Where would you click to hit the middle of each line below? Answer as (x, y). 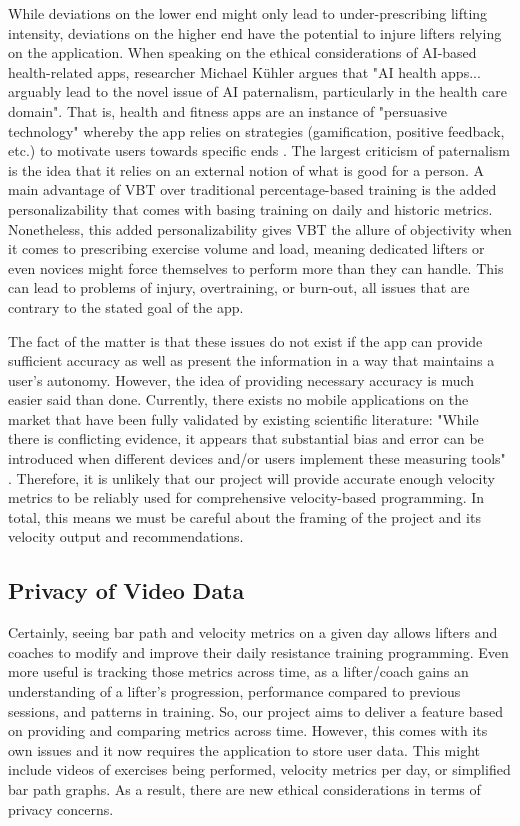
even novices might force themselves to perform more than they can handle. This (256, 267)
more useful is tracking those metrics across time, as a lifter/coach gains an (238, 671)
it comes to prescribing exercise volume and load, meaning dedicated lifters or (246, 248)
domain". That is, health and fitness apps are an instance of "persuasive (227, 110)
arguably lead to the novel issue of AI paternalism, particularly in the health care (257, 91)
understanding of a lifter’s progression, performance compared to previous (234, 691)
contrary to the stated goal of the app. (126, 306)
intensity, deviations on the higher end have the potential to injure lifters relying (255, 32)
